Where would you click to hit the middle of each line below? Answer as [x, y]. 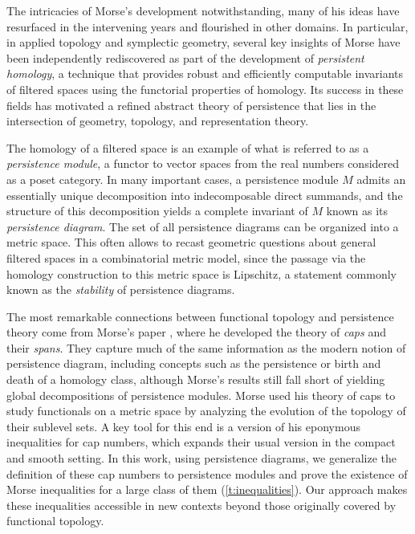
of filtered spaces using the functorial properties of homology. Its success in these [205, 89]
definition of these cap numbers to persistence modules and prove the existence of [207, 473]
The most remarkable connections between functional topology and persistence [200, 316]
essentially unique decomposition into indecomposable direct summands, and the [205, 195]
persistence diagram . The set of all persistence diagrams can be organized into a [203, 226]
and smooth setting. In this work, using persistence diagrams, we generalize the [201, 458]
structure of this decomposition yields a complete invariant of [157, 211]
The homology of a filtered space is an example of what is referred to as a [188, 147]
